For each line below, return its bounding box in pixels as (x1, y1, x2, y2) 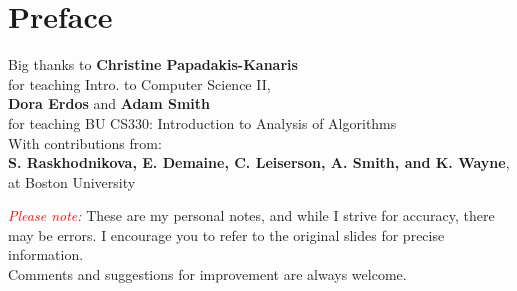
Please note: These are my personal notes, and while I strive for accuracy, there (8, 205, 495, 226)
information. (8, 244, 84, 265)
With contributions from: (8, 132, 162, 153)
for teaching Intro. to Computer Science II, (8, 73, 271, 94)
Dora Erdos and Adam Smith (8, 93, 210, 114)
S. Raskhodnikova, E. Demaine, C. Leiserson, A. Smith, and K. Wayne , (8, 152, 510, 173)
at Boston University (8, 171, 136, 192)
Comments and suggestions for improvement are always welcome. (8, 264, 407, 285)
